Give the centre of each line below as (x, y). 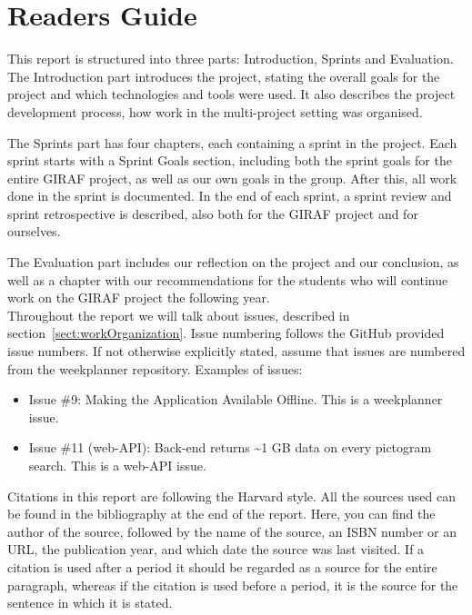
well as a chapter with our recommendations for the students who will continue (228, 279)
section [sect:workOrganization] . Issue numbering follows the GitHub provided (226, 333)
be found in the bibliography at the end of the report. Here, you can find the (221, 514)
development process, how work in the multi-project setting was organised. (215, 111)
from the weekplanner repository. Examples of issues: (155, 368)
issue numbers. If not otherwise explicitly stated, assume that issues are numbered (236, 351)
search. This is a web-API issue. (117, 465)
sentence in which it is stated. (90, 603)
